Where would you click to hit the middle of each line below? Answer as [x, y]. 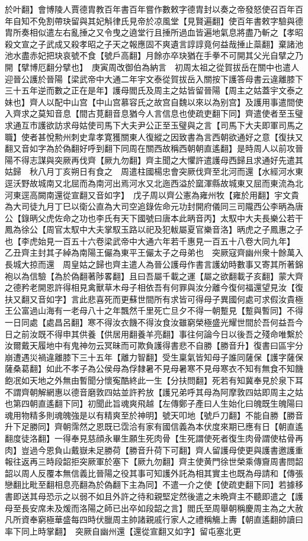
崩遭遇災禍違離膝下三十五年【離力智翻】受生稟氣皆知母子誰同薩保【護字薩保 [154, 357]
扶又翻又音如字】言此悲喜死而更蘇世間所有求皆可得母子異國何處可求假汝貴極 [154, 299]
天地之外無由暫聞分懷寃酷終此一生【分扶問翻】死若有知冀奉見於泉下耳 [166, 380]
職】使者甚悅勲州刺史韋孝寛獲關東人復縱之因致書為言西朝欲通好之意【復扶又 [154, 136]
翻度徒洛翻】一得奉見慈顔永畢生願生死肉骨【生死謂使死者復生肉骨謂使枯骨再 [154, 438]
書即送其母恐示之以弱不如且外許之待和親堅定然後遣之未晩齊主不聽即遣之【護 [154, 496]
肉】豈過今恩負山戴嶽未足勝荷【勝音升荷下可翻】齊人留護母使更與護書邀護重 [154, 450]
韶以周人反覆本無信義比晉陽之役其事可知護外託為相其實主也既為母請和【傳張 [154, 473]
